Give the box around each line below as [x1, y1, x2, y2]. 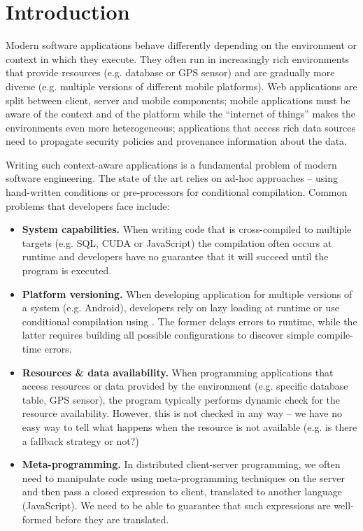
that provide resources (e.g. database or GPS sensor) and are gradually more [6, 65, 335, 80]
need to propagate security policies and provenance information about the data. [6, 134, 348, 148]
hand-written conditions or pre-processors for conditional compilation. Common [6, 185, 348, 199]
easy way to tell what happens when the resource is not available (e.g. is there [22, 419, 357, 434]
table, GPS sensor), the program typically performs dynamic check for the [22, 392, 341, 406]
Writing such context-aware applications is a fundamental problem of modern [6, 157, 337, 171]
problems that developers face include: [6, 198, 170, 213]
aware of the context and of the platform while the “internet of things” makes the [6, 106, 355, 121]
